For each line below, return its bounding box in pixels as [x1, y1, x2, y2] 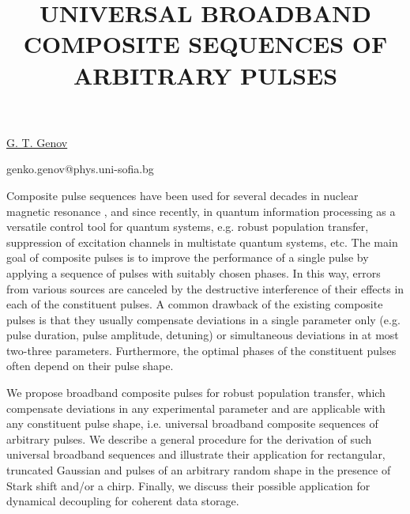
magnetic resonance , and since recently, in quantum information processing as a [6, 202, 396, 219]
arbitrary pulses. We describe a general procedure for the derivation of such [6, 430, 372, 447]
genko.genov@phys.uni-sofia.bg [6, 161, 154, 177]
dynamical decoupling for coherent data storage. [6, 493, 239, 509]
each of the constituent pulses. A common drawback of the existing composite [6, 296, 383, 312]
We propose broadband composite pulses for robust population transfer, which [6, 384, 386, 401]
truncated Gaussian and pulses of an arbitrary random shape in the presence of [6, 462, 391, 478]
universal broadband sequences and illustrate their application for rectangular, [6, 446, 386, 463]
